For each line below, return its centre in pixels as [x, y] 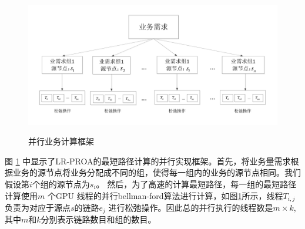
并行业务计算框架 [61, 141]
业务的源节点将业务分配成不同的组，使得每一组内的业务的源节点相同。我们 [157, 172]
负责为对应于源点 [38, 207]
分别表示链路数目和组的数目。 [98, 219]
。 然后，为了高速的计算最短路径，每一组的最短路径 [196, 183]
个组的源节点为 [61, 183]
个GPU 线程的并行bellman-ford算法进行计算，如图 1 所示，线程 [165, 195]
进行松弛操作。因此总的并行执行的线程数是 [191, 207]
